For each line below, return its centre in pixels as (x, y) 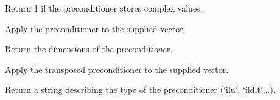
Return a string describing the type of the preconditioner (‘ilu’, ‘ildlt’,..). (140, 89)
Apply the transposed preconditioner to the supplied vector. (117, 69)
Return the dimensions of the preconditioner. (89, 49)
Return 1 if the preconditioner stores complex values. (104, 8)
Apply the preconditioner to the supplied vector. (95, 28)
